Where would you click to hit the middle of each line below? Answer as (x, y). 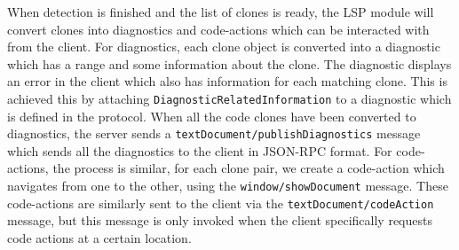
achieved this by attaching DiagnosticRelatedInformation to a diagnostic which (229, 98)
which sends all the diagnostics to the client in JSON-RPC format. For (200, 150)
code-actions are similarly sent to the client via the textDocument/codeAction (221, 203)
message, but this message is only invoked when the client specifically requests (220, 220)
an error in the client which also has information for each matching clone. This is (227, 81)
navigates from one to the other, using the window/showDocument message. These (228, 186)
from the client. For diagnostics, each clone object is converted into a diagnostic (224, 47)
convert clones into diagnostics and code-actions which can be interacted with (218, 29)
